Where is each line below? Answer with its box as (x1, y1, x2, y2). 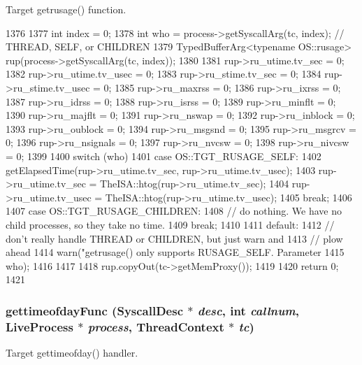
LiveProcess (6, 317, 73, 335)
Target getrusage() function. (6, 2, 126, 16)
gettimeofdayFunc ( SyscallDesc (6, 301, 184, 319)
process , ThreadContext (87, 317, 224, 335)
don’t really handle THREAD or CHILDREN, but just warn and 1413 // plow (6, 231, 343, 245)
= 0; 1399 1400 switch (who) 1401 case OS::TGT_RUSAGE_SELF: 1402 (6, 148, 321, 163)
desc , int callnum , (197, 301, 300, 319)
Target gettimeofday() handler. (6, 345, 138, 360)
